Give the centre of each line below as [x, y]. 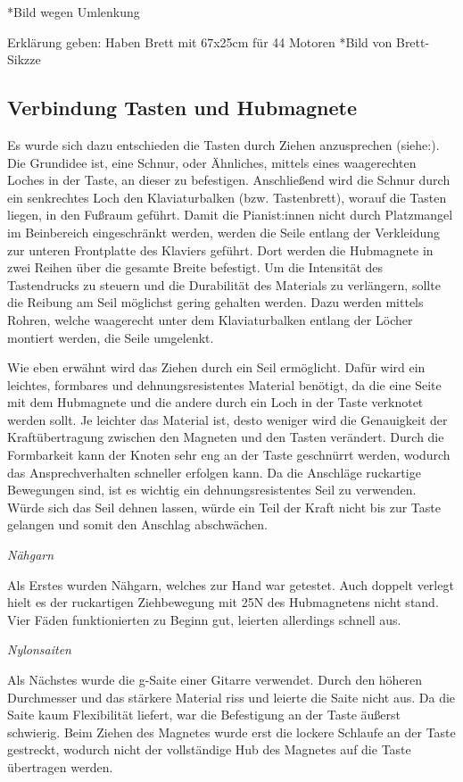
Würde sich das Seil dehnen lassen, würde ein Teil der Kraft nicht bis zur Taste [224, 507]
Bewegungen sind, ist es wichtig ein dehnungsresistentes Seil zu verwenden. [212, 490]
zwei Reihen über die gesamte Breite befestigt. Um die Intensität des [195, 267]
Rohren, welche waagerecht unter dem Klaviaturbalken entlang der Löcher [210, 319]
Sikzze [24, 59]
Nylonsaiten [39, 649]
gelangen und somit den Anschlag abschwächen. [137, 524]
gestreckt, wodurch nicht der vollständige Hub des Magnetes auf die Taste [209, 749]
